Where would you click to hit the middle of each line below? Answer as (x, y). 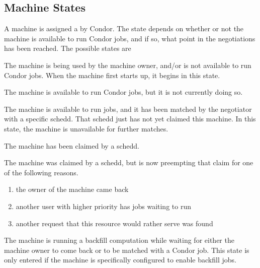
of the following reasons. (41, 172)
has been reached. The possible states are (68, 48)
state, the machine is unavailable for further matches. (86, 128)
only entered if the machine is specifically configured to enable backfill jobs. (120, 260)
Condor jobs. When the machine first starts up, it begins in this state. (112, 75)
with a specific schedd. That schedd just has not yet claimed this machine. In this (130, 119)
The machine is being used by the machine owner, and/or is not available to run (128, 65)
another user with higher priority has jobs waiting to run (103, 206)
